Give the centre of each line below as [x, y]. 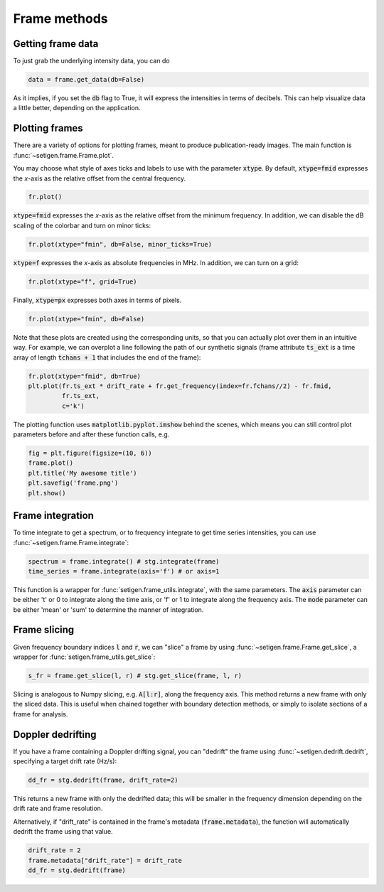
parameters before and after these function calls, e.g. [91, 434]
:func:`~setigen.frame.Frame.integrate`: [71, 542]
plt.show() [47, 493]
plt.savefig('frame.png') [73, 483]
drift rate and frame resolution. [58, 808]
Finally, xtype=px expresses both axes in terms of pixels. [97, 300]
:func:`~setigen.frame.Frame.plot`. [63, 155]
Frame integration [53, 516]
